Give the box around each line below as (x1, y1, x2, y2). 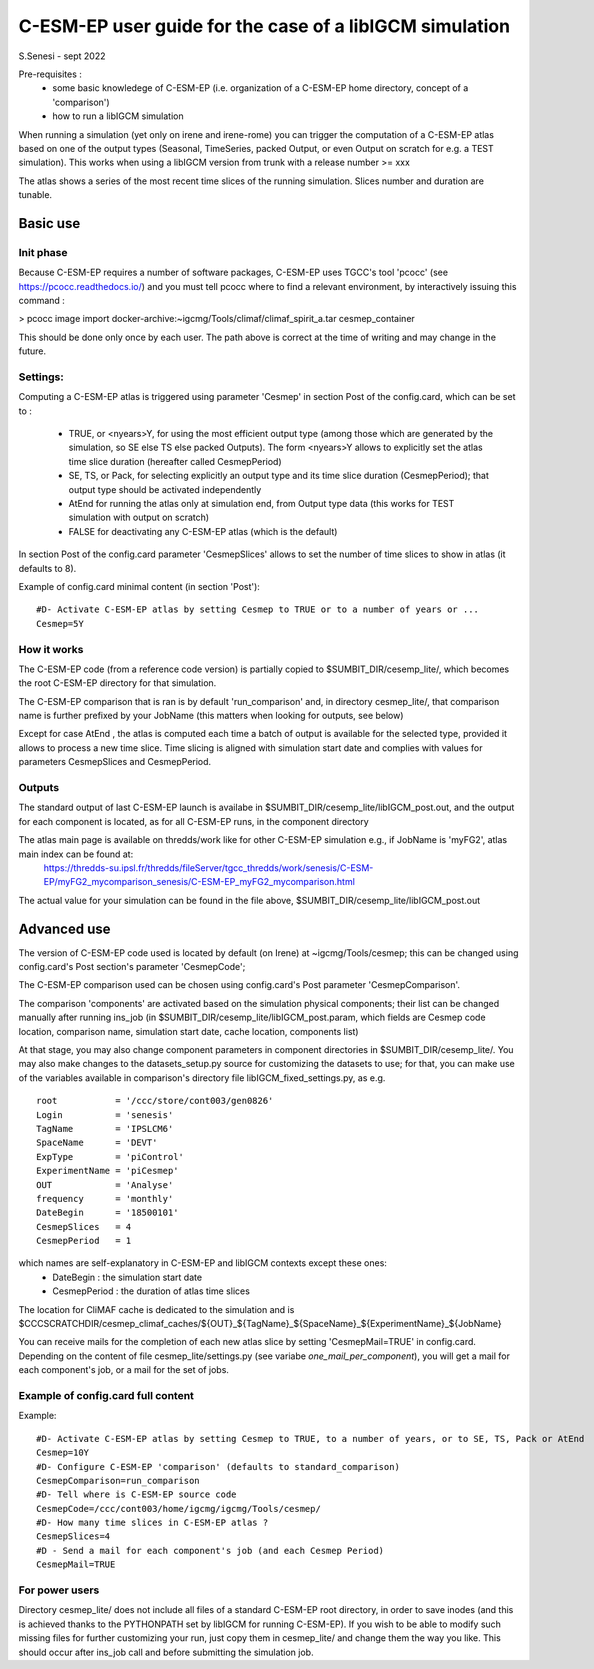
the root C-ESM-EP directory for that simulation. (18, 677, 217, 689)
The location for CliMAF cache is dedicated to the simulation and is (18, 1303, 295, 1315)
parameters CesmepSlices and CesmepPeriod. (18, 756, 212, 768)
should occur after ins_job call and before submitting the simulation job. (18, 1646, 314, 1658)
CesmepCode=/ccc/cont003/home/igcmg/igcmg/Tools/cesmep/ (36, 1503, 322, 1514)
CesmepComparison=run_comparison (36, 1475, 200, 1486)
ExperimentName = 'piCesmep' (36, 1165, 179, 1177)
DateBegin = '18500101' (36, 1207, 179, 1219)
